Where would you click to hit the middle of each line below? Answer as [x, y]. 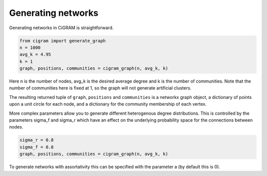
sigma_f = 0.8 [37, 147]
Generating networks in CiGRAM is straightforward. [61, 28]
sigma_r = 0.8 [37, 140]
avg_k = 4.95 [35, 55]
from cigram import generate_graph [63, 41]
